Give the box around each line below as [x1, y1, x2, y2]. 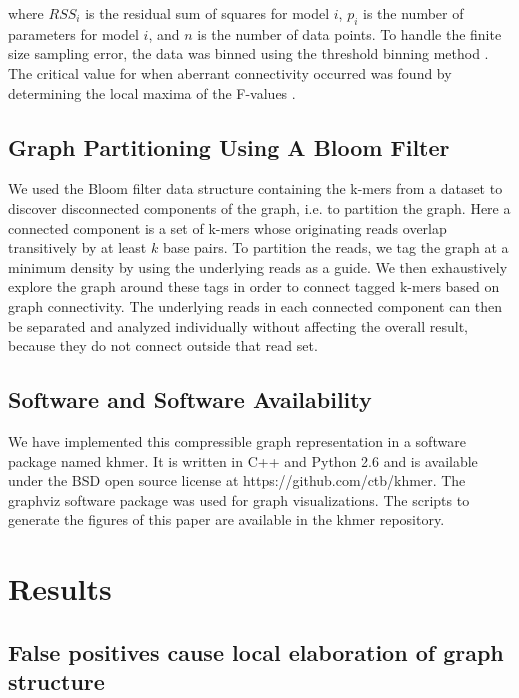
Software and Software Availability [8, 384, 372, 415]
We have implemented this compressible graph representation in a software [8, 430, 466, 451]
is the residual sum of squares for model [85, 3, 330, 23]
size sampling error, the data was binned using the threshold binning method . [8, 43, 489, 64]
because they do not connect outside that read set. [8, 335, 318, 356]
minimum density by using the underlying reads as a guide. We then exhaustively [8, 256, 508, 277]
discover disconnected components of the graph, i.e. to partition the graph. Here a [8, 197, 511, 218]
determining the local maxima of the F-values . [8, 82, 296, 103]
